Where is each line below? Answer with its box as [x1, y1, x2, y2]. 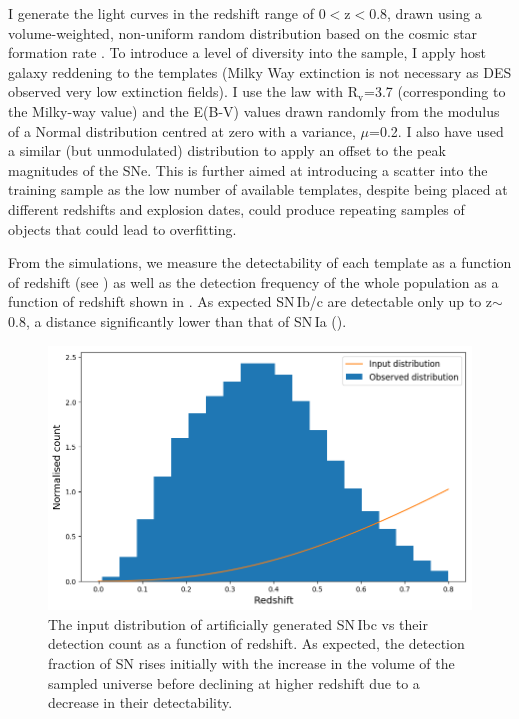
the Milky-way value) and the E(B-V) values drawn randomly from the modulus [8, 100, 500, 121]
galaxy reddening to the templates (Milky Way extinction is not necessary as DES [8, 61, 512, 82]
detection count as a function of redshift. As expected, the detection [48, 633, 465, 654]
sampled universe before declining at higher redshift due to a [48, 672, 420, 693]
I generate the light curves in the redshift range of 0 [8, 3, 326, 23]
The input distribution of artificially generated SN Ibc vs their [48, 613, 428, 634]
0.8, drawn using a [369, 3, 482, 23]
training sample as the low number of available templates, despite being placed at [8, 179, 508, 200]
